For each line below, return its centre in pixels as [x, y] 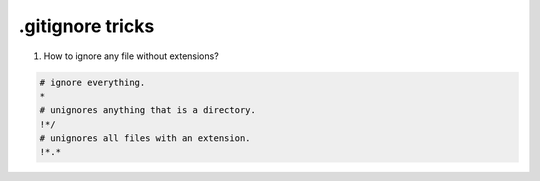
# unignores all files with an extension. [145, 138]
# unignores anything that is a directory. [148, 110]
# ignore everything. [92, 82]
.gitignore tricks [86, 26]
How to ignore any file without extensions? [131, 56]
